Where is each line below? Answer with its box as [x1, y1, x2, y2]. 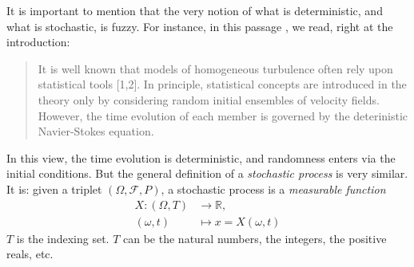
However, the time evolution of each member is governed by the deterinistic [38, 107, 408, 124]
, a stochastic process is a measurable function [161, 180, 386, 197]
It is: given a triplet [6, 180, 102, 197]
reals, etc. [6, 245, 54, 262]
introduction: [6, 33, 70, 50]
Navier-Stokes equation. [38, 123, 154, 139]
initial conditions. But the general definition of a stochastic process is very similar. [6, 165, 408, 182]
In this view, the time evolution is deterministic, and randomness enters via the [6, 149, 396, 166]
